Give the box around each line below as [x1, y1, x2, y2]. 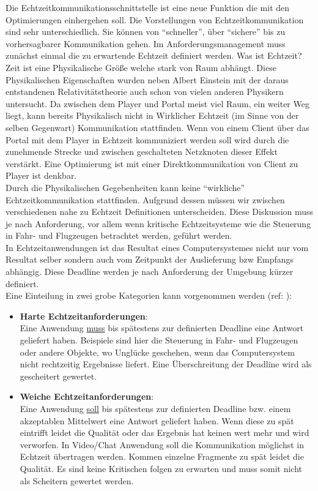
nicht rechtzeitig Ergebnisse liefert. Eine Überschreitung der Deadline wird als [20, 358, 312, 370]
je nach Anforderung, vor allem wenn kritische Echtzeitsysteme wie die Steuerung [6, 217, 311, 230]
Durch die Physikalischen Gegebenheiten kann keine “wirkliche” [6, 181, 245, 193]
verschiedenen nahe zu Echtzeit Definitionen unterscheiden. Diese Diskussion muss [6, 205, 314, 218]
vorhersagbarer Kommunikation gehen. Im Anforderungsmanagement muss [6, 37, 286, 50]
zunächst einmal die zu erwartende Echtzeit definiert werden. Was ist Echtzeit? [6, 49, 302, 62]
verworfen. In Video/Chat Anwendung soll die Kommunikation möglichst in [20, 438, 304, 451]
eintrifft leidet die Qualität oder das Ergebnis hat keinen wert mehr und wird [20, 426, 309, 439]
